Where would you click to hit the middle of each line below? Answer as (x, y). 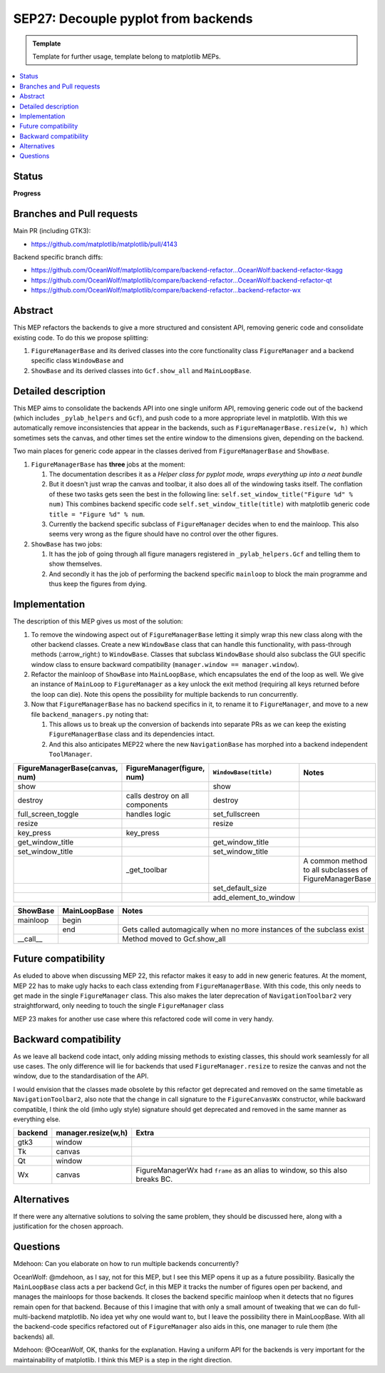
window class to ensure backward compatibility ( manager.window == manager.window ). (165, 664)
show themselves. (76, 564)
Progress (27, 193)
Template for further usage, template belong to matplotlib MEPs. (127, 56)
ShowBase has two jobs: (67, 544)
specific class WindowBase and (77, 361)
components (147, 805)
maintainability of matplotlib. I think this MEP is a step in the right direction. (123, 1359)
